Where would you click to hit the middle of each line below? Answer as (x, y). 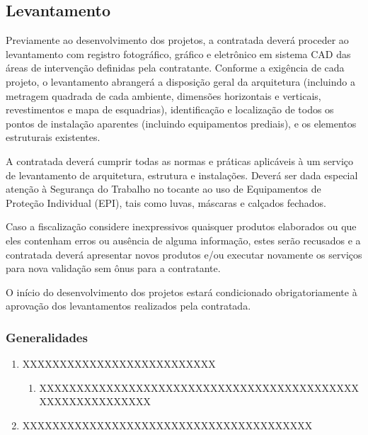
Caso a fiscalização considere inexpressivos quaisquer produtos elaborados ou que (181, 226)
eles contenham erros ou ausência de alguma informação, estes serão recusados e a (183, 240)
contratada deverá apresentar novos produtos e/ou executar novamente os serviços (184, 254)
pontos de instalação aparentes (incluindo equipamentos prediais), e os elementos (181, 123)
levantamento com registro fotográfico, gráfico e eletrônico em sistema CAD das (178, 53)
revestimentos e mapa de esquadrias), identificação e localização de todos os (170, 109)
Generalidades (47, 337)
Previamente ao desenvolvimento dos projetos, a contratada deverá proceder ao (177, 40)
